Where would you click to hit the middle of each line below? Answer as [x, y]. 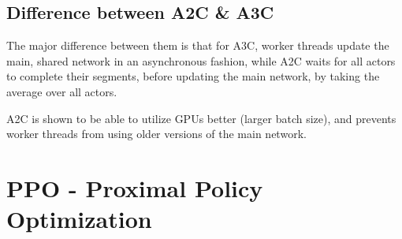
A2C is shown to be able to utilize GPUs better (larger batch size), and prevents [201, 118]
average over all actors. [62, 91]
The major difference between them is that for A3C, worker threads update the [198, 45]
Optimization [79, 219]
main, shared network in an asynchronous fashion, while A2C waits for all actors [201, 60]
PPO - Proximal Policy [135, 187]
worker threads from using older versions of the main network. [156, 134]
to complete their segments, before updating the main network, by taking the [193, 76]
